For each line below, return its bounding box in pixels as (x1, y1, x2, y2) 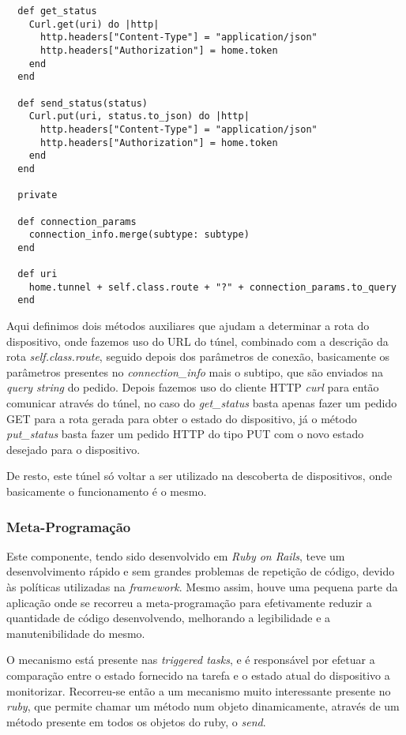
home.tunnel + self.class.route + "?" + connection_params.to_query (28, 281, 397, 293)
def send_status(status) (17, 97, 148, 109)
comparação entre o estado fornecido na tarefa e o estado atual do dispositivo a (6, 667, 390, 683)
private (17, 189, 58, 201)
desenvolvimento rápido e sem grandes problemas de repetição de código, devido (6, 563, 395, 579)
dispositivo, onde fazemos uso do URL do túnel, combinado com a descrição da (6, 332, 389, 349)
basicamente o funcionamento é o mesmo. (6, 483, 207, 500)
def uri (17, 268, 58, 280)
